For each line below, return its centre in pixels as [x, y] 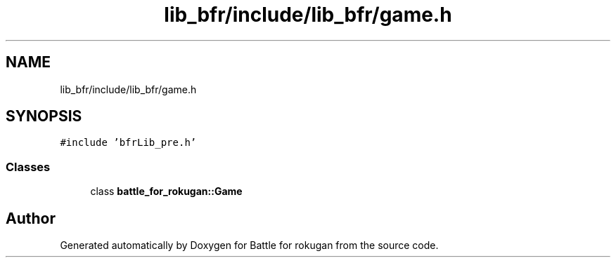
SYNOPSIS [44, 116]
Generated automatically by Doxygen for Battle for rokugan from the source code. [249, 245]
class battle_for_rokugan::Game [166, 191]
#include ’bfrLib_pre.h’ [128, 143]
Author [31, 218]
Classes [28, 167]
